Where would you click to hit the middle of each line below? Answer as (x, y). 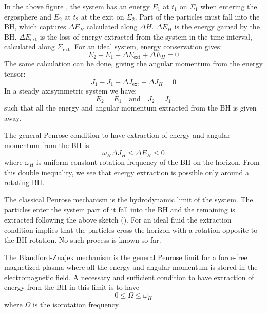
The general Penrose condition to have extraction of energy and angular (117, 135)
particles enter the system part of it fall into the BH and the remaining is (120, 209)
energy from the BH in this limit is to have (72, 287)
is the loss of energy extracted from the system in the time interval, (146, 36)
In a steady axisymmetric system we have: (71, 91)
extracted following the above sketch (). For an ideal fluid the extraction (118, 219)
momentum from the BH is (47, 145)
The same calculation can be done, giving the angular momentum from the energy (133, 63)
